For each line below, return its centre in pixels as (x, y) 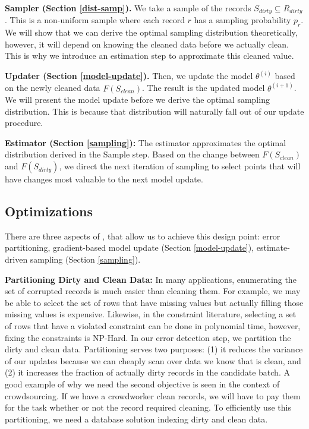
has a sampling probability (242, 20)
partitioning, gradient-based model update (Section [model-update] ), (130, 247)
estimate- (273, 247)
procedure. (24, 123)
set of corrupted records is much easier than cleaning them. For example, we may (153, 291)
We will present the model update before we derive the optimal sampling (137, 100)
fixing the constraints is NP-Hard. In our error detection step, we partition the (148, 337)
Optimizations (49, 211)
